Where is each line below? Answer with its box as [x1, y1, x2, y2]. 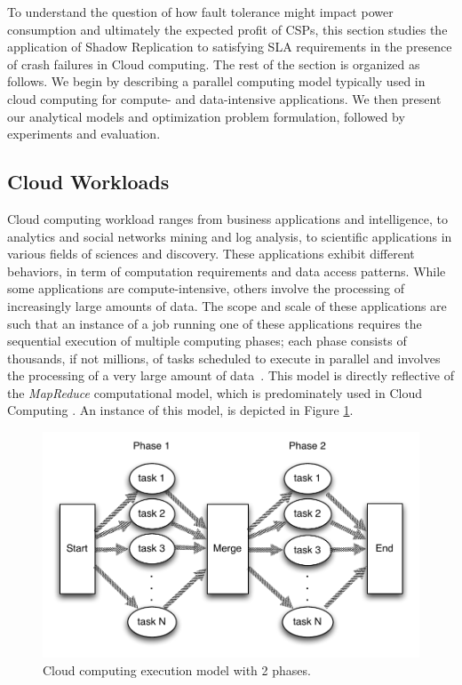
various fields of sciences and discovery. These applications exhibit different [7, 244, 415, 263]
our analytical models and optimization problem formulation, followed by [7, 107, 405, 125]
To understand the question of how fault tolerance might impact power [7, 3, 394, 20]
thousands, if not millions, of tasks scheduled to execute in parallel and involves [7, 348, 441, 367]
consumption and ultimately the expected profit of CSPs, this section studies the [7, 20, 448, 38]
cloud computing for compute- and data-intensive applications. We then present [7, 89, 442, 108]
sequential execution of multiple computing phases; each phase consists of [7, 331, 407, 350]
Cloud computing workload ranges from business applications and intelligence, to [7, 209, 448, 227]
